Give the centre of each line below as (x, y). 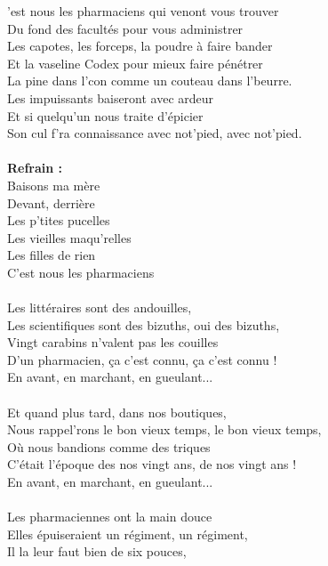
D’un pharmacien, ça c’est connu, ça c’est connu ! (142, 359)
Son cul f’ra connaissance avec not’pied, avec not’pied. (155, 133)
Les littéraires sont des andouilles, (100, 307)
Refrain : (35, 168)
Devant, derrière (51, 202)
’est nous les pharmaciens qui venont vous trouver (143, 11)
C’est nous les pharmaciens (81, 272)
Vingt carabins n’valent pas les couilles (113, 342)
